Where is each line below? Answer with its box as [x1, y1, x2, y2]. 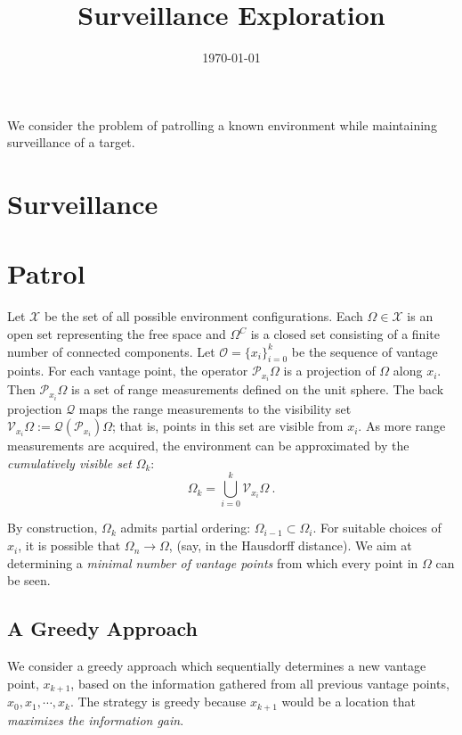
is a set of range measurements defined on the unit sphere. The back [71, 380, 444, 399]
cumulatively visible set [7, 453, 132, 472]
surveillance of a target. [7, 133, 135, 152]
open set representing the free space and [7, 325, 226, 343]
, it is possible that [18, 536, 121, 555]
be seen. [7, 571, 51, 590]
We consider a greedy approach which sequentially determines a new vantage [7, 657, 426, 675]
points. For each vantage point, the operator [7, 361, 248, 380]
